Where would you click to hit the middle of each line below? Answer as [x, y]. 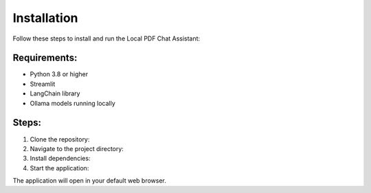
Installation [45, 18]
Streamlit [43, 84]
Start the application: [59, 168]
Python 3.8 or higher [59, 74]
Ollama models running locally [73, 103]
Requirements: [45, 58]
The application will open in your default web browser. [89, 181]
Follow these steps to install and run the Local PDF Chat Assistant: [106, 38]
